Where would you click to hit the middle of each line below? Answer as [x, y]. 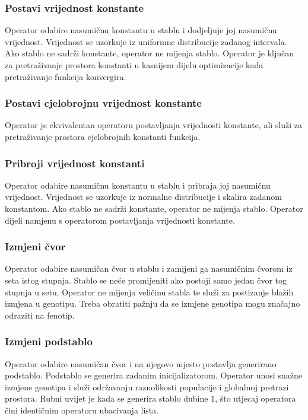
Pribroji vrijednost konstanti [75, 163]
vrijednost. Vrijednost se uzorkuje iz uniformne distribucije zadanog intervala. [146, 41]
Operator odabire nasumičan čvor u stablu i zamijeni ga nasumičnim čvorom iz [149, 268]
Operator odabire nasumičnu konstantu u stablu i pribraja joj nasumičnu [138, 185]
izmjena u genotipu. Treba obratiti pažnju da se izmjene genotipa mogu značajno [153, 303]
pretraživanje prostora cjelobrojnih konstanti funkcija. [103, 136]
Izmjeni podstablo [49, 341]
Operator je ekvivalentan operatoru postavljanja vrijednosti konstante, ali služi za [154, 125]
